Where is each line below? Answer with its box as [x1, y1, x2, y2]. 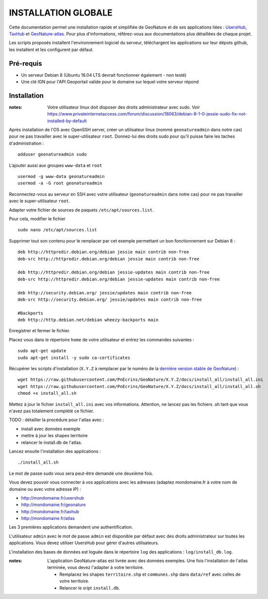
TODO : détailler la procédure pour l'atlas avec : [9, 417, 104, 423]
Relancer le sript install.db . [59, 585, 120, 591]
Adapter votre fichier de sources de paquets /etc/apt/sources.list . [9, 207, 154, 213]
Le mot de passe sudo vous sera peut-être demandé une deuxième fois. [9, 470, 153, 476]
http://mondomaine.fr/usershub [21, 495, 84, 501]
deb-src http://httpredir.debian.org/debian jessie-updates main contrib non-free [17, 276, 220, 282]
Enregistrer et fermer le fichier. [9, 328, 70, 334]
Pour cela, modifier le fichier [9, 216, 66, 222]
